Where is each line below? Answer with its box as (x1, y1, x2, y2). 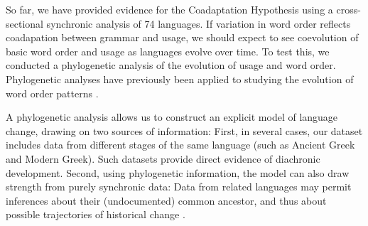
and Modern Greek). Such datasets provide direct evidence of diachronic (6, 151, 320, 166)
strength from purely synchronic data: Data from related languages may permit (6, 179, 352, 194)
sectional (6, 16, 43, 31)
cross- (336, 2, 361, 16)
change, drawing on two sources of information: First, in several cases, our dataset (6, 123, 363, 138)
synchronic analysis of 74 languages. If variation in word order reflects (46, 16, 351, 31)
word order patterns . (6, 85, 99, 100)
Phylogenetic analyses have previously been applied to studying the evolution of (6, 71, 354, 86)
